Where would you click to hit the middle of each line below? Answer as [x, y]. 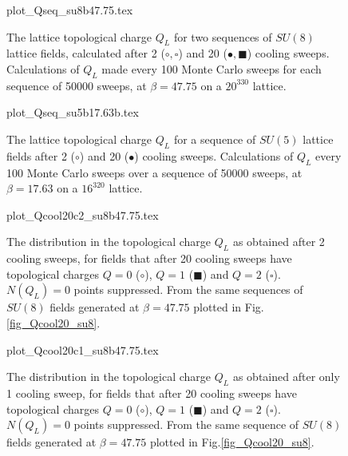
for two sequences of [223, 36]
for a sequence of [215, 139]
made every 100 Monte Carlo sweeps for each [212, 68]
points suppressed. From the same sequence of [186, 424]
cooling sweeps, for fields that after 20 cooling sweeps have [149, 258]
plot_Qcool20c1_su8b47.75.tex [83, 349]
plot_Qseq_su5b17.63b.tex [73, 112]
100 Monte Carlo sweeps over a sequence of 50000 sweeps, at [154, 172]
